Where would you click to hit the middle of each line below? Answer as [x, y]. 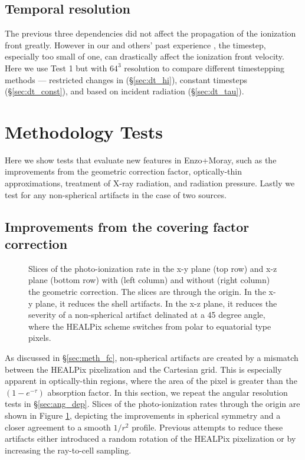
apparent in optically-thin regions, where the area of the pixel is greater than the [151, 381]
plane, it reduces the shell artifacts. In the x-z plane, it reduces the [156, 303]
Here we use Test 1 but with [56, 68]
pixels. [40, 338]
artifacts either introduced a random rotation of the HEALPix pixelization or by [150, 438]
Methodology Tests [84, 131]
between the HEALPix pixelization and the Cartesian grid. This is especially [143, 369]
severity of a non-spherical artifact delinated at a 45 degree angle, [147, 315]
